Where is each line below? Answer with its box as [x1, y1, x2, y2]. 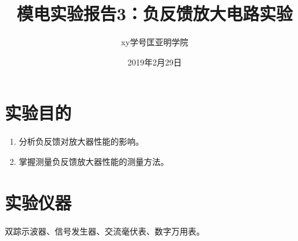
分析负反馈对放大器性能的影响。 [18, 135, 144, 148]
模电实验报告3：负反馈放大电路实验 [16, 1, 293, 26]
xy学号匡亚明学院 [121, 36, 189, 48]
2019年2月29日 [127, 55, 182, 68]
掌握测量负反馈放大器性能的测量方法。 [18, 155, 169, 167]
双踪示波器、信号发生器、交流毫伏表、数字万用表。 [5, 224, 205, 237]
